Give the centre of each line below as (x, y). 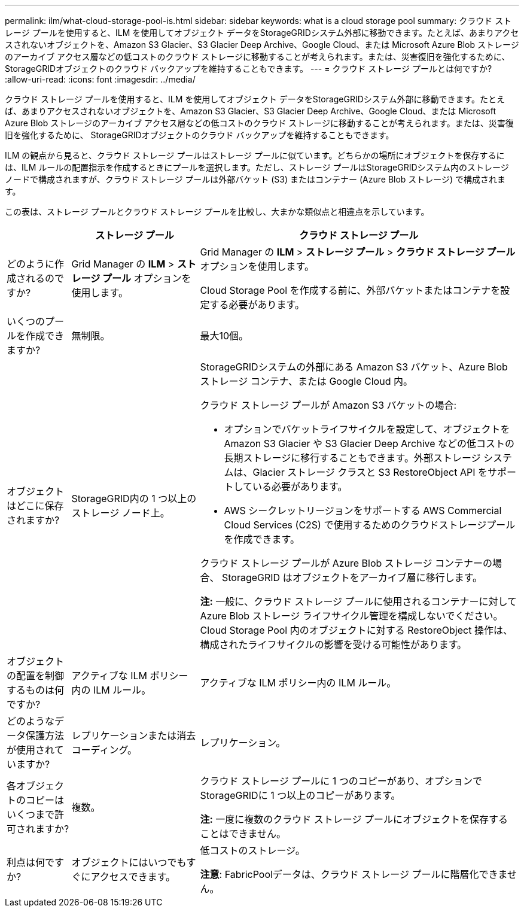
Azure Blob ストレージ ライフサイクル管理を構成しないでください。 (351, 616)
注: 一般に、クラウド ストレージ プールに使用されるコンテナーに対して (359, 601)
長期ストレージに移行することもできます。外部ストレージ (352, 458)
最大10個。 (224, 336)
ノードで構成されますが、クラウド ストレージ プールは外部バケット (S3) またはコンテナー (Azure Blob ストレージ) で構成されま (255, 179)
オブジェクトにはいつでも (129, 862)
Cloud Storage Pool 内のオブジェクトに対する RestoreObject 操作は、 (356, 630)
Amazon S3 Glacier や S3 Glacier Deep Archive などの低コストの (369, 443)
